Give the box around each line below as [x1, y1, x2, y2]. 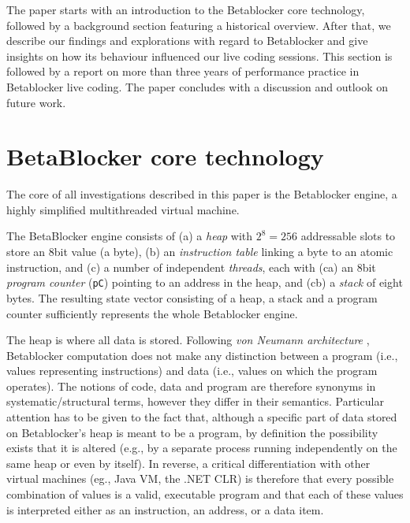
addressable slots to [300, 228, 396, 244]
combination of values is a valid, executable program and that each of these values [6, 486, 404, 503]
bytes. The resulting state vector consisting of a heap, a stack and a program [6, 289, 378, 306]
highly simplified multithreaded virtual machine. [6, 201, 240, 217]
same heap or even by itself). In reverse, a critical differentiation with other [6, 454, 371, 471]
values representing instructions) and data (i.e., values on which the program [6, 362, 378, 379]
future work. [6, 94, 66, 110]
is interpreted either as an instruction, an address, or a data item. [6, 501, 324, 517]
